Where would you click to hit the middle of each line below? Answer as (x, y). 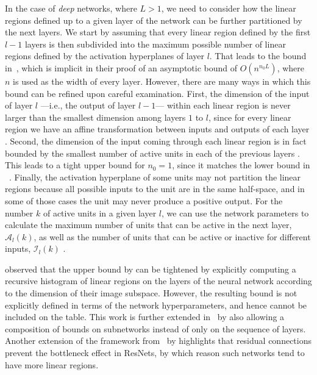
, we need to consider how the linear (229, 8)
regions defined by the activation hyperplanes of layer (105, 56)
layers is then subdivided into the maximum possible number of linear (155, 44)
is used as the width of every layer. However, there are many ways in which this (162, 81)
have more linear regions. (52, 364)
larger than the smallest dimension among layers (95, 117)
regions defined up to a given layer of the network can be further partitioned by (154, 20)
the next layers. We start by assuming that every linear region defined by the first (158, 32)
